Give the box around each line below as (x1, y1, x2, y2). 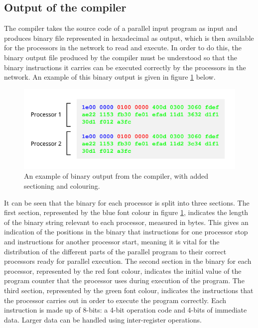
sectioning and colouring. (24, 181, 100, 191)
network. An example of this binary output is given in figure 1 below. (4, 72, 216, 82)
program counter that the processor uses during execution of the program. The (4, 275, 245, 286)
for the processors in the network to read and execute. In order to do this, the (4, 42, 242, 53)
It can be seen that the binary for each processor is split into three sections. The (4, 197, 250, 208)
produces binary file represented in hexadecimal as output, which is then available (4, 32, 254, 43)
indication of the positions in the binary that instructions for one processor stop (4, 226, 248, 237)
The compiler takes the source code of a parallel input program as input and (4, 23, 238, 33)
